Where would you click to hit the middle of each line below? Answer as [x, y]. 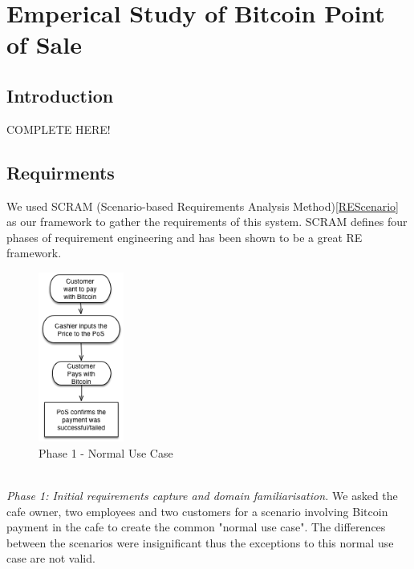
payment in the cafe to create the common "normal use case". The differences [196, 527]
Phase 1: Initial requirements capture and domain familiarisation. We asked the [202, 495]
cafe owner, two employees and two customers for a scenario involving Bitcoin [197, 511]
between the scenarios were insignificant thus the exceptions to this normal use [200, 542]
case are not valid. [51, 558]
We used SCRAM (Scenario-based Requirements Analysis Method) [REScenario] [203, 206]
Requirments [61, 172]
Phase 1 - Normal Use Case [106, 452]
